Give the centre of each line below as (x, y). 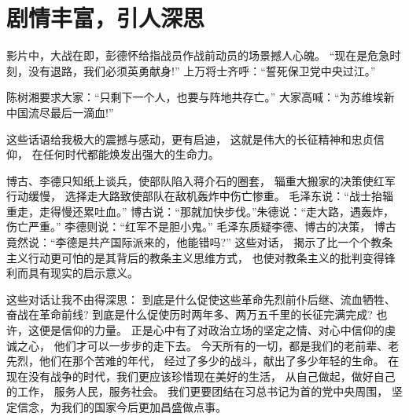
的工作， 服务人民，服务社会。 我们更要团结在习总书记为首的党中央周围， (197, 391)
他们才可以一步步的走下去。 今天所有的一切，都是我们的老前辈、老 (227, 345)
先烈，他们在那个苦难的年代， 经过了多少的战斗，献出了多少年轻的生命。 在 (203, 361)
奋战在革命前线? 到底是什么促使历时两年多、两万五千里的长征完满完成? (190, 314)
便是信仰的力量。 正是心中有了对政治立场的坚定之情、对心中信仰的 (212, 330)
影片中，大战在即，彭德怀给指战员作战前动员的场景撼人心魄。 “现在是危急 (198, 55)
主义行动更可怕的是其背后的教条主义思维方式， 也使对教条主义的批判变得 (195, 257)
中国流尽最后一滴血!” (60, 112)
